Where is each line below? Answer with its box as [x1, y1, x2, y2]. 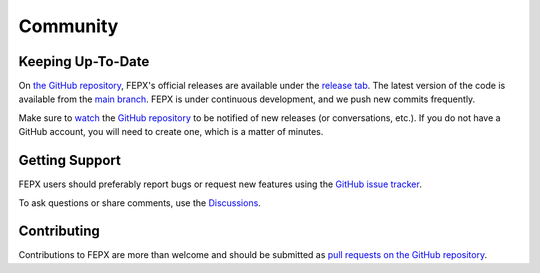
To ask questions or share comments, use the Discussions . [18, 196, 262, 209]
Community [18, 15, 119, 37]
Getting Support [18, 152, 122, 169]
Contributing [18, 223, 100, 240]
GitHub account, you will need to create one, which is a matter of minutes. [18, 126, 324, 138]
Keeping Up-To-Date [18, 53, 150, 70]
